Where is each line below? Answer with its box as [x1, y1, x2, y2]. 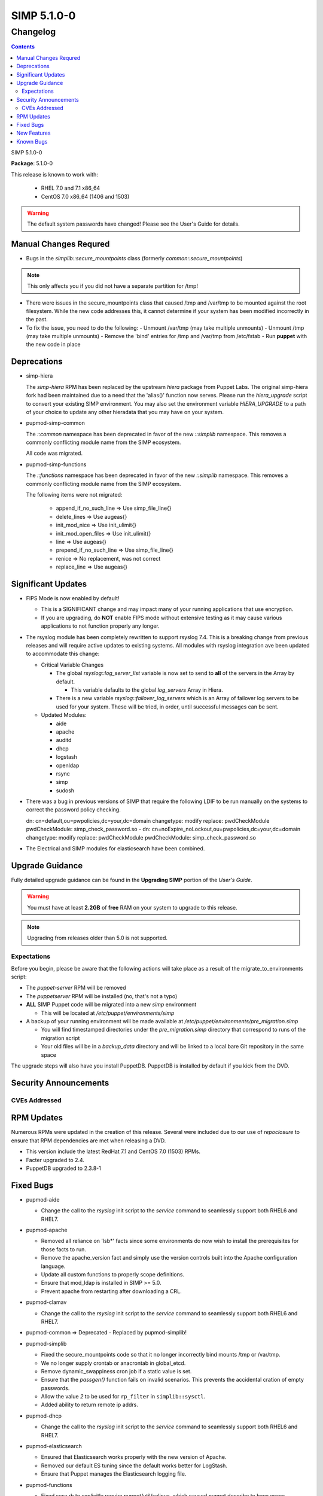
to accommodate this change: [26, 650, 100, 658]
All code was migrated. [26, 449, 83, 457]
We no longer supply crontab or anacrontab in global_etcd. [41, 1359, 186, 1367]
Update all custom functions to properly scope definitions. [41, 1271, 185, 1278]
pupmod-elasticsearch [26, 1443, 82, 1450]
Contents [11, 43, 35, 50]
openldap [56, 762, 80, 769]
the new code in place [26, 341, 81, 348]
